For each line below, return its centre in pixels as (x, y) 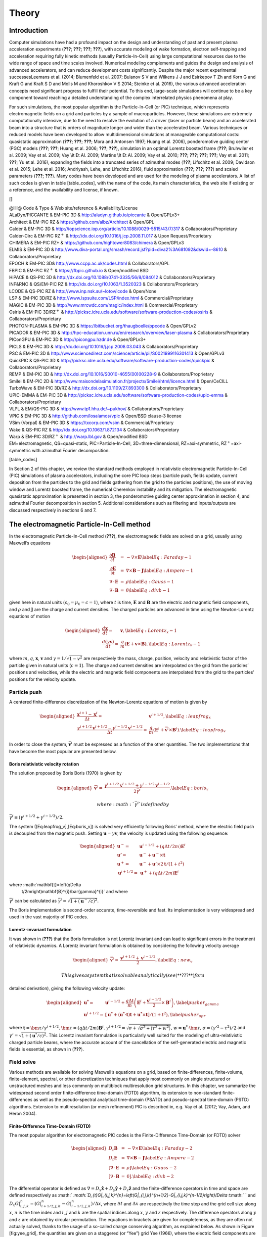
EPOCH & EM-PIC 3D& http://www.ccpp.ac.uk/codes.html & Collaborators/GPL (89, 263)
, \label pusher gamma (197, 1003)
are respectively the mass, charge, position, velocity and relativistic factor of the (165, 658)
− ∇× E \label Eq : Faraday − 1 (159, 557)
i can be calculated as (34, 900)
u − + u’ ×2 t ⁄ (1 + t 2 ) (162, 863)
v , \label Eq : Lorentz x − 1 (149, 631)
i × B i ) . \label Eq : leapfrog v (197, 730)
